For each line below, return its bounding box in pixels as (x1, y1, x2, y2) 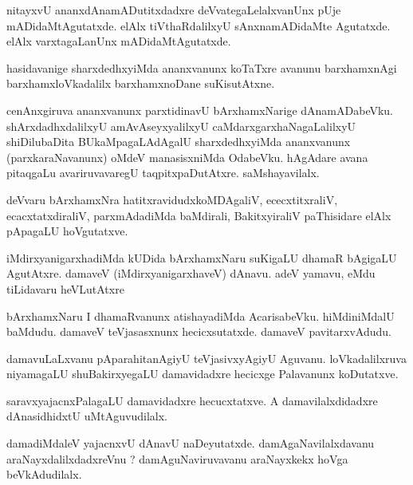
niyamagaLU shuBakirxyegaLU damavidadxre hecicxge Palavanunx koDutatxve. (6, 365, 399, 382)
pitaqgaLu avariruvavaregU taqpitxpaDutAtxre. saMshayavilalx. (6, 164, 320, 181)
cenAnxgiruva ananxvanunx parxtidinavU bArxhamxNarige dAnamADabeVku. (6, 101, 394, 118)
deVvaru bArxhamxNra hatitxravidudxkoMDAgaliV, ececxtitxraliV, (6, 191, 338, 207)
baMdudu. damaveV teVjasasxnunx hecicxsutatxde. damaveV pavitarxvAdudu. (6, 323, 391, 340)
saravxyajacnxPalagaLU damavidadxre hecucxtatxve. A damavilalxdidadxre (6, 392, 378, 408)
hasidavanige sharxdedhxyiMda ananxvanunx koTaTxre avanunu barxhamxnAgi (6, 59, 397, 76)
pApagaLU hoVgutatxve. (6, 223, 128, 239)
